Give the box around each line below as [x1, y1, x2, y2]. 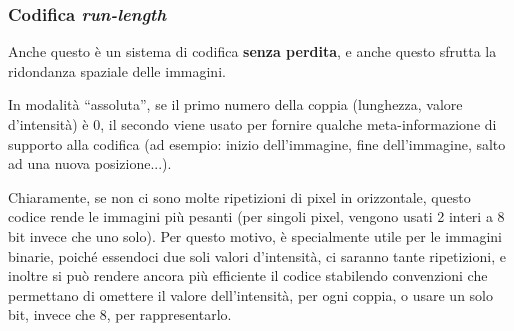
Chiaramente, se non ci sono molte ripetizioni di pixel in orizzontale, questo [8, 186, 471, 207]
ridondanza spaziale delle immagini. [8, 60, 226, 81]
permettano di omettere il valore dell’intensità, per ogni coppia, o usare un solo [8, 284, 493, 305]
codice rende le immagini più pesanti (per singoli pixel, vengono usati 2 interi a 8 [8, 206, 505, 227]
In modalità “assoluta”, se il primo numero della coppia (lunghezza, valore [8, 94, 463, 115]
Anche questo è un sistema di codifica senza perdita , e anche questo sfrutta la [8, 41, 497, 62]
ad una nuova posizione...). [8, 153, 172, 174]
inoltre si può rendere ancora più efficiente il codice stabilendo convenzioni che [8, 265, 488, 286]
